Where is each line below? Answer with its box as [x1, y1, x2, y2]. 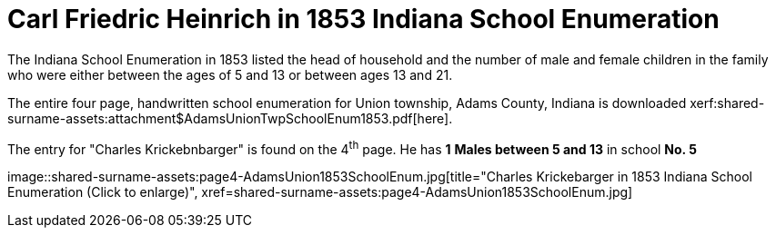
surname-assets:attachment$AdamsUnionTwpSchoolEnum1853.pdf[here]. [7, 110, 453, 126]
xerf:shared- [690, 94, 765, 111]
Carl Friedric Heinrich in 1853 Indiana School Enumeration [7, 4, 720, 34]
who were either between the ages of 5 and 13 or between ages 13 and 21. [7, 66, 453, 83]
